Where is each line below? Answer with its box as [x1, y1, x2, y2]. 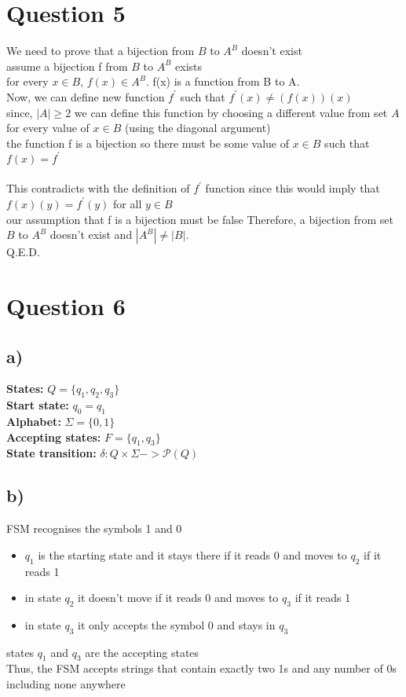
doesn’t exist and [49, 226, 133, 243]
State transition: [6, 445, 97, 461]
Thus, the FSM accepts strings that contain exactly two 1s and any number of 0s [6, 660, 397, 677]
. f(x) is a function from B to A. [145, 73, 300, 90]
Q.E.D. [6, 244, 40, 260]
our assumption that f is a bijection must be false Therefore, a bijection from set [6, 211, 393, 227]
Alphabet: [6, 413, 61, 429]
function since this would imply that [205, 180, 380, 196]
